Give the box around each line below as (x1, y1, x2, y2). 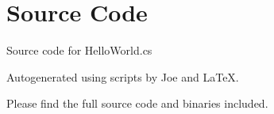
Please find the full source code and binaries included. (6, 95, 268, 112)
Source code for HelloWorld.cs (6, 42, 152, 59)
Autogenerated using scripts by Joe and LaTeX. (6, 68, 239, 85)
